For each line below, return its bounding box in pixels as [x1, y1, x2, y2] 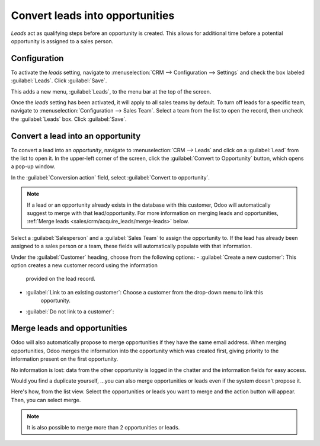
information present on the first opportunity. [11, 355, 119, 362]
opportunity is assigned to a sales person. [11, 37, 114, 44]
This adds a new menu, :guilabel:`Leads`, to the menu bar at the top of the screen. [11, 88, 212, 95]
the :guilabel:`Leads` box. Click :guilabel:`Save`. [11, 115, 127, 123]
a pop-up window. [11, 163, 56, 170]
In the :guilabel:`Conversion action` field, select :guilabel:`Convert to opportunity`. [11, 174, 210, 181]
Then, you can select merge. [11, 396, 81, 403]
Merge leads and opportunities [11, 323, 127, 333]
